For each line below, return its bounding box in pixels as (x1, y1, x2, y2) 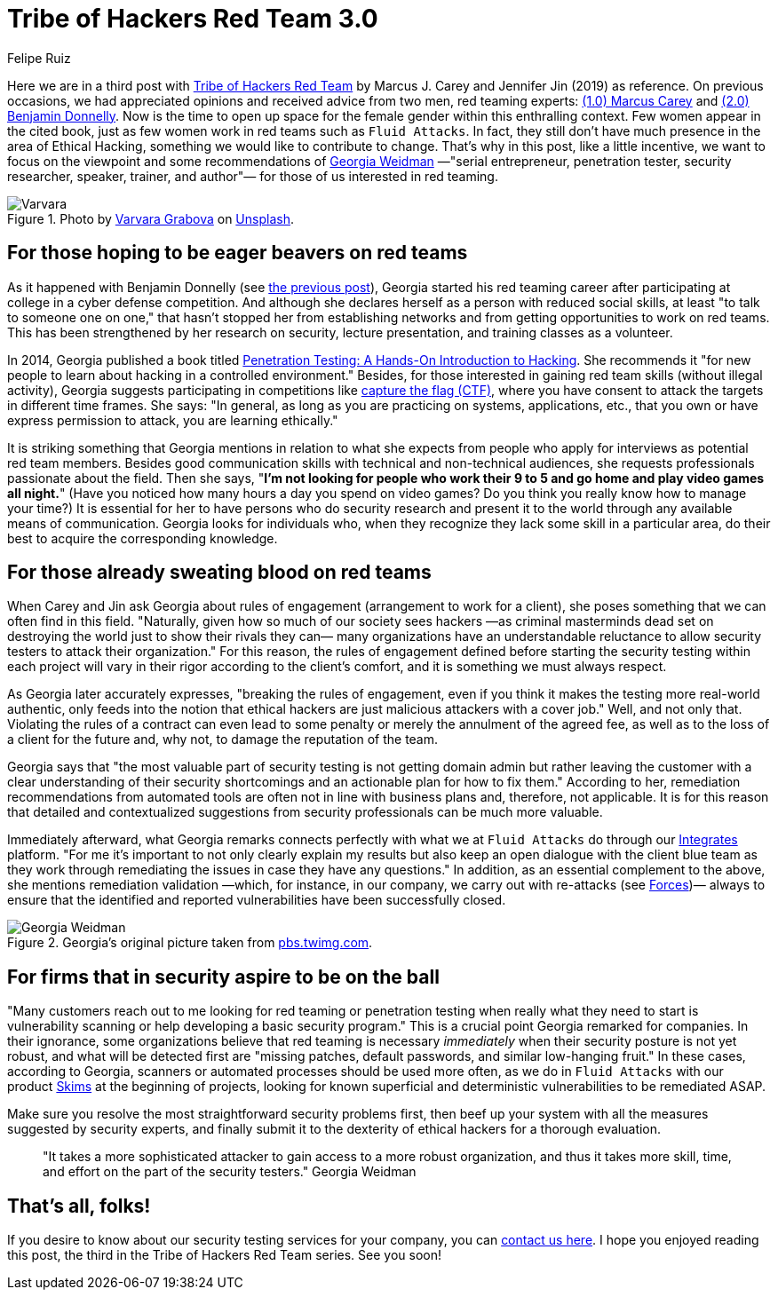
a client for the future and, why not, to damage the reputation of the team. (7, 732, 439, 747)
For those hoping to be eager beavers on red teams (7, 241, 468, 265)
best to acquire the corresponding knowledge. (7, 530, 278, 546)
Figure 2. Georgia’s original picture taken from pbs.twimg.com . (7, 935, 373, 951)
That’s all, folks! (7, 1194, 151, 1217)
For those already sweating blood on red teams (7, 561, 432, 584)
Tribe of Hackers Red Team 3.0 (7, 4, 378, 34)
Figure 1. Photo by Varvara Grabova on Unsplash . (7, 210, 294, 226)
